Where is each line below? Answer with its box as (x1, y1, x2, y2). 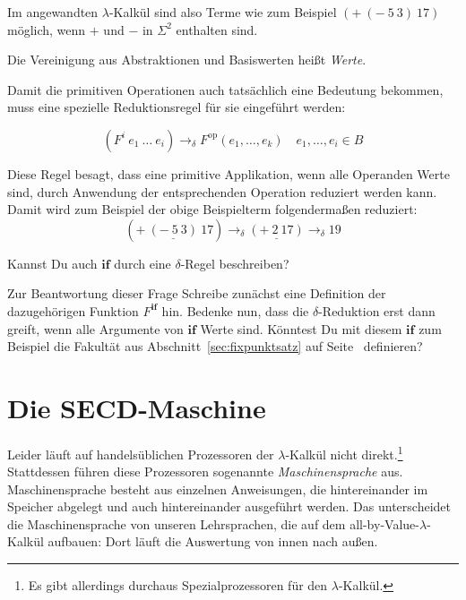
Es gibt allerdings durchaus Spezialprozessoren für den (28, 576, 328, 595)
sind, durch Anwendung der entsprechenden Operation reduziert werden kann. (7, 182, 437, 201)
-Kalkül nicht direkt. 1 (285, 441, 403, 463)
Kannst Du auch (7, 253, 98, 272)
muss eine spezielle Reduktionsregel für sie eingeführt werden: (7, 98, 346, 116)
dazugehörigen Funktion (7, 301, 139, 320)
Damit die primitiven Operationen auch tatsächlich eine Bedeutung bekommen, (7, 80, 444, 99)
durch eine (114, 253, 171, 272)
